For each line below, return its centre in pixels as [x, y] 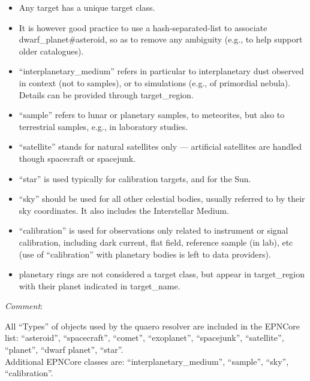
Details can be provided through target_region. [106, 94]
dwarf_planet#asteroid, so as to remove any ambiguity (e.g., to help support [161, 39]
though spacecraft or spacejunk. [77, 158]
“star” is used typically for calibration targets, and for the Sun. [135, 178]
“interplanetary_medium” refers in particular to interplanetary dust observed [161, 71]
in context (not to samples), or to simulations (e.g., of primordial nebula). [155, 82]
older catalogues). [51, 51]
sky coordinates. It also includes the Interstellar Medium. [124, 210]
